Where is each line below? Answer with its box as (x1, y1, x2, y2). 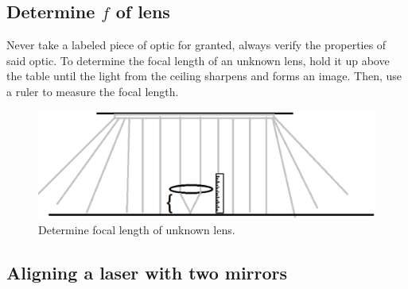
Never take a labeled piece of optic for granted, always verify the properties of (6, 37, 387, 53)
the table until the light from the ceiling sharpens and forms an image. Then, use (6, 67, 402, 84)
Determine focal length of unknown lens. (38, 222, 235, 238)
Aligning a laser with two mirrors (6, 260, 288, 285)
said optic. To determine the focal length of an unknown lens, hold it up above (6, 52, 390, 68)
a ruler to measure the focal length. (6, 83, 179, 99)
